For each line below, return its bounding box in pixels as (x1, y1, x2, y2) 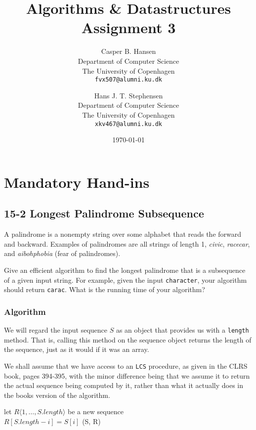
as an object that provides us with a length (116, 325, 249, 335)
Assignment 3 (81, 17, 176, 38)
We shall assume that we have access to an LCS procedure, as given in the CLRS (4, 360, 248, 371)
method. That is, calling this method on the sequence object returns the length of (4, 334, 252, 344)
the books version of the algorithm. (4, 389, 110, 400)
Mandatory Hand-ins (4, 172, 150, 192)
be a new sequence (68, 406, 124, 417)
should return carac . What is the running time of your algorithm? (4, 284, 205, 295)
